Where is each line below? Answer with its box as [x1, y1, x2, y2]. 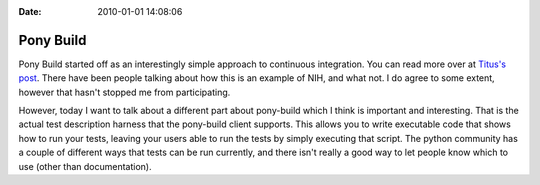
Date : [18, 6, 42, 17]
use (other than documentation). [18, 160, 152, 172]
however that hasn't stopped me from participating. [18, 86, 231, 98]
